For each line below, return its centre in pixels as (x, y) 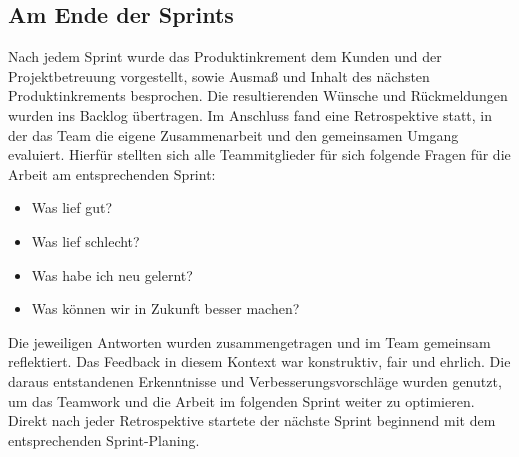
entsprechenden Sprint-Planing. (104, 439)
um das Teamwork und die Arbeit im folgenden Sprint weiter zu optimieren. (241, 400)
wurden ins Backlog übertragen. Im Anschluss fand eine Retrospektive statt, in (250, 114)
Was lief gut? (71, 207)
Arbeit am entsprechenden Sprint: (112, 173)
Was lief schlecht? (85, 240)
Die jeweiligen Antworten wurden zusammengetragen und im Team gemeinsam (249, 341)
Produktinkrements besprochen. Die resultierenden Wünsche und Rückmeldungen (258, 95)
